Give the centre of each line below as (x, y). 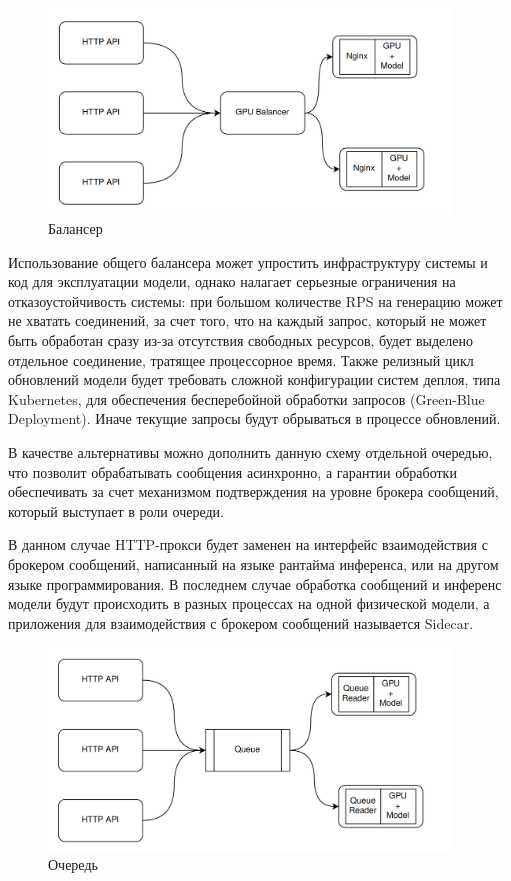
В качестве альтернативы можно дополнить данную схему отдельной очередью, (250, 452)
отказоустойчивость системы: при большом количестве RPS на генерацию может (255, 300)
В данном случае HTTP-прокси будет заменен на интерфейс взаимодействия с (248, 544)
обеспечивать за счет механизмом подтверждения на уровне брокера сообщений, (253, 491)
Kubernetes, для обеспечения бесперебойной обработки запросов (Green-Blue (246, 398)
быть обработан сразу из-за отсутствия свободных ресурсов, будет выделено (240, 340)
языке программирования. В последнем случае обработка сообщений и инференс (255, 583)
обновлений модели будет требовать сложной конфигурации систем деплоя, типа (254, 379)
